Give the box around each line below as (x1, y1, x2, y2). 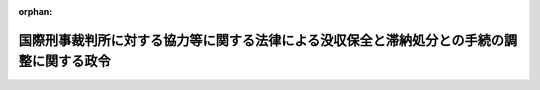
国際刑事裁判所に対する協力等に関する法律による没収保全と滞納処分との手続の (18, 31, 505, 49)
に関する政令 (31, 53, 111, 70)
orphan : (18, 6, 53, 17)
